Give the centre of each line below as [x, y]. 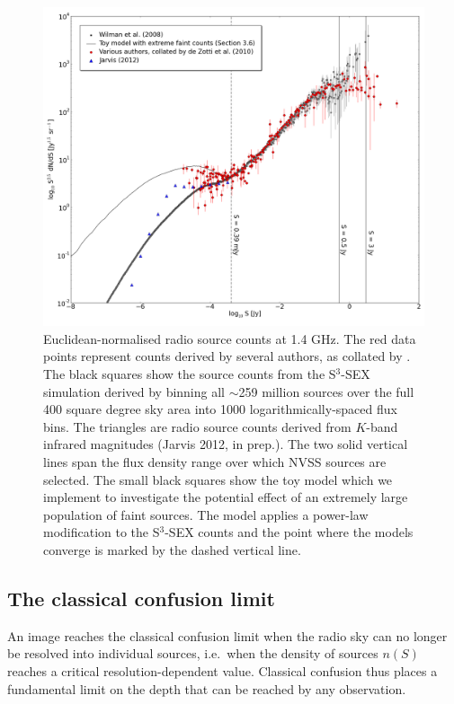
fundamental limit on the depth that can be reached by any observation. [207, 688]
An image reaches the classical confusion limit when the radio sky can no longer [227, 635]
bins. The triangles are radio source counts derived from [197, 426]
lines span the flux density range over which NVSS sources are [215, 462]
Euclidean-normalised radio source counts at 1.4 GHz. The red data [230, 338]
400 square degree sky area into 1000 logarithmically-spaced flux [220, 409]
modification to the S [102, 532]
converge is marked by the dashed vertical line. [172, 549]
